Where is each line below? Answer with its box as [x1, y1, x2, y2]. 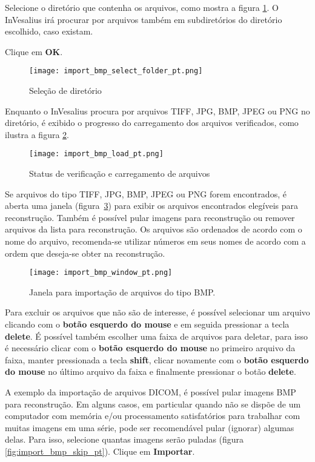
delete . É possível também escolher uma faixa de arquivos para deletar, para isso [5, 329, 308, 342]
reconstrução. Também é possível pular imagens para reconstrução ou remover [5, 211, 295, 223]
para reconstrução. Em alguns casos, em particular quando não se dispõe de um [5, 397, 301, 410]
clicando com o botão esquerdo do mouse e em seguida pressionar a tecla [5, 318, 290, 331]
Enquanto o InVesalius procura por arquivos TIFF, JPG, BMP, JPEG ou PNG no [5, 104, 310, 117]
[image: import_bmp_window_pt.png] [29, 268, 173, 277]
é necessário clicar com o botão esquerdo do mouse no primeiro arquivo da [5, 342, 296, 354]
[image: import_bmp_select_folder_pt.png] [29, 67, 203, 76]
